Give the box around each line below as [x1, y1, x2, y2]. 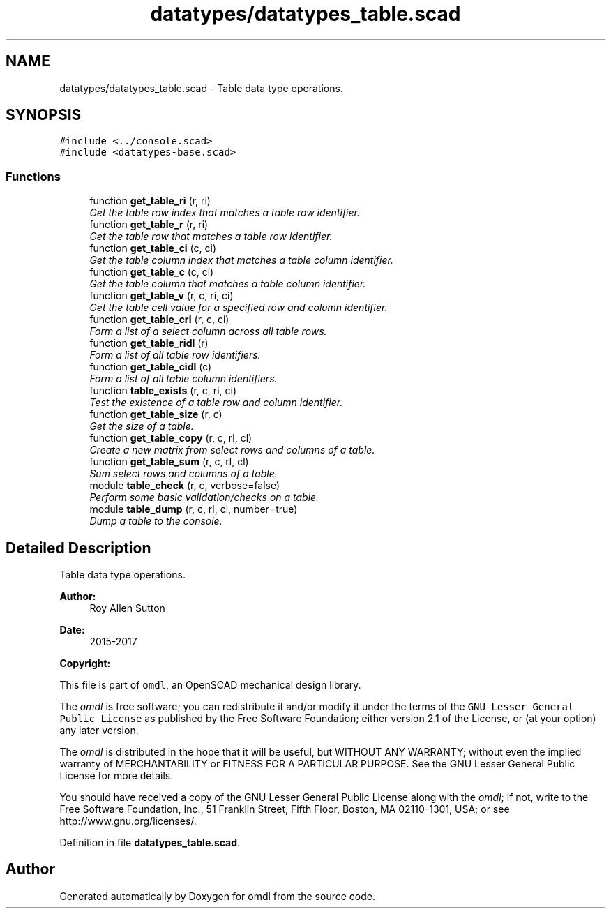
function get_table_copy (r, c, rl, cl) [89, 432, 252, 444]
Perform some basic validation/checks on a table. [89, 491, 319, 504]
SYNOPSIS [6, 106, 82, 124]
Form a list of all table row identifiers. [89, 349, 261, 361]
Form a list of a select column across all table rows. [89, 325, 327, 338]
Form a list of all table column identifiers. [89, 373, 278, 385]
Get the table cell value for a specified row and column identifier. [89, 301, 388, 314]
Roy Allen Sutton [89, 602, 165, 615]
